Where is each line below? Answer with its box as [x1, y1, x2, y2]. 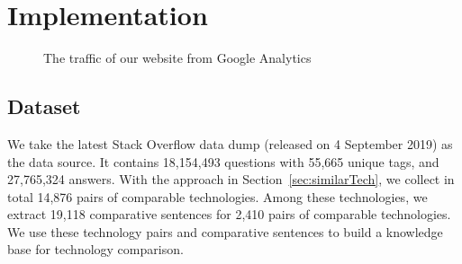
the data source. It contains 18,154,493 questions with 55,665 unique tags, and [7, 152, 439, 171]
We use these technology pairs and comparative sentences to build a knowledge [7, 222, 443, 241]
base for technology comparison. [7, 240, 184, 259]
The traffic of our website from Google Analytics [43, 48, 312, 67]
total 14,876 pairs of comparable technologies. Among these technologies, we [7, 187, 428, 206]
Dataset [7, 92, 81, 120]
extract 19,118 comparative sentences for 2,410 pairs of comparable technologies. [7, 205, 451, 224]
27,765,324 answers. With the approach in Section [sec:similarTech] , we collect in [7, 170, 455, 189]
